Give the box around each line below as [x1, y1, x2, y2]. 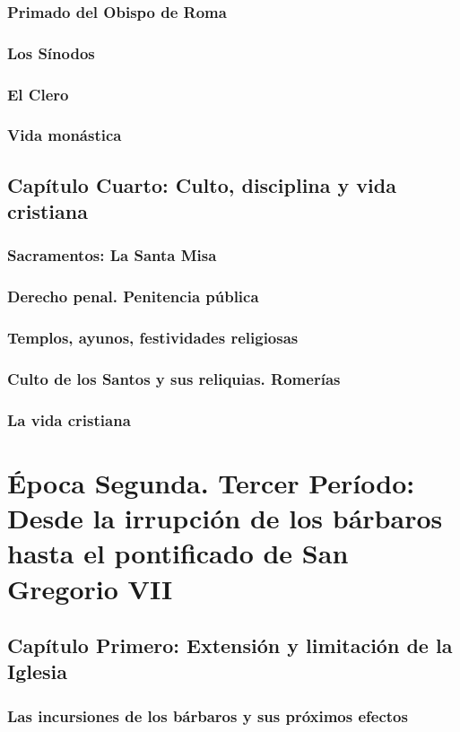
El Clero [7, 83, 69, 105]
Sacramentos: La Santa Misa [7, 244, 217, 266]
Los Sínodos [7, 41, 95, 64]
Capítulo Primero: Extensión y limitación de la [7, 632, 453, 659]
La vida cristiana [7, 408, 131, 431]
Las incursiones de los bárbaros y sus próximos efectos [7, 704, 408, 727]
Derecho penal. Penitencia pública [7, 285, 259, 308]
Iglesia [7, 658, 67, 685]
